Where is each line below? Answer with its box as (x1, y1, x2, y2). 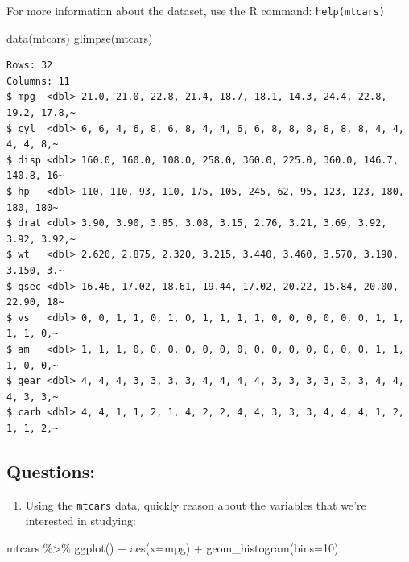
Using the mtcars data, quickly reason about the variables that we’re (25, 496, 366, 513)
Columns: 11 (6, 75, 70, 87)
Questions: (6, 458, 95, 483)
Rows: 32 (6, 60, 53, 72)
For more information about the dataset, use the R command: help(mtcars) (6, 2, 386, 19)
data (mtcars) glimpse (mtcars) (6, 29, 153, 46)
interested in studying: (25, 512, 136, 529)
